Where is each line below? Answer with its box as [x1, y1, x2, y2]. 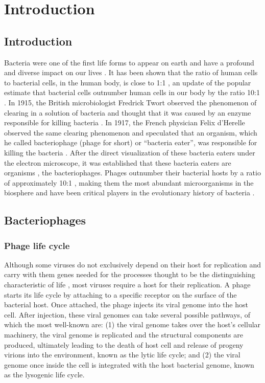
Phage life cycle [4, 239, 70, 252]
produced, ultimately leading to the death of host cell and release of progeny [4, 339, 244, 350]
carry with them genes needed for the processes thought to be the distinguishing [4, 269, 255, 280]
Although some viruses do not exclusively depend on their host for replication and [4, 259, 261, 269]
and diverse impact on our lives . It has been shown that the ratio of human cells [4, 67, 258, 78]
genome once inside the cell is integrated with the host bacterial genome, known [4, 359, 254, 370]
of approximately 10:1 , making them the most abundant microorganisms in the [4, 177, 254, 188]
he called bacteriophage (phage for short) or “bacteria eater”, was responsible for [4, 137, 257, 148]
